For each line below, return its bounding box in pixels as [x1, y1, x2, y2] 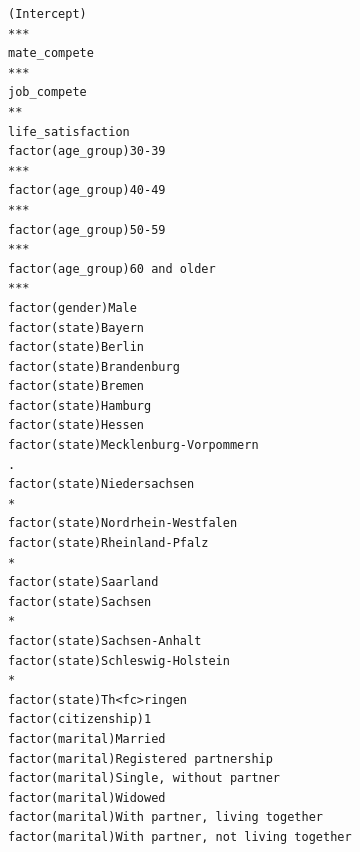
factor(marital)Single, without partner [8, 771, 281, 786]
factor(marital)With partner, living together [8, 810, 323, 825]
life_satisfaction [8, 124, 130, 139]
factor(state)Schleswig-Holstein [8, 653, 230, 668]
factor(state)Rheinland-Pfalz [8, 536, 209, 551]
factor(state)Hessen [8, 418, 145, 433]
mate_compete [8, 46, 94, 61]
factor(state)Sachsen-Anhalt [8, 634, 202, 648]
